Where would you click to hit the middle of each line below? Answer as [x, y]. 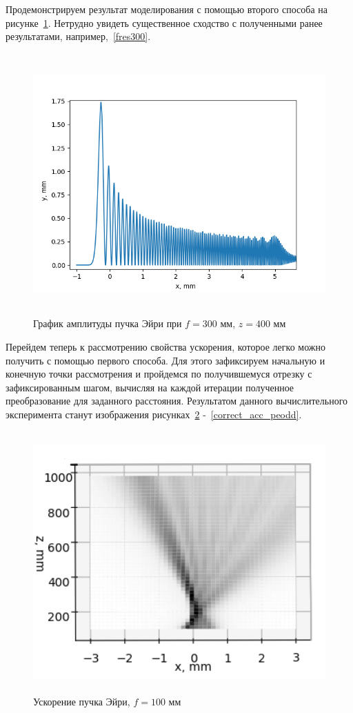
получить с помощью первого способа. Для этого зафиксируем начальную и [165, 360]
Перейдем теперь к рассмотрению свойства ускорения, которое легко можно [165, 346]
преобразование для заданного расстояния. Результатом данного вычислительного [177, 401]
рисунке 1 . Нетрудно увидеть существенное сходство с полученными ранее [164, 22]
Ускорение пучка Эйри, [82, 701]
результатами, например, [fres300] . [78, 36]
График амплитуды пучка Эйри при [108, 323]
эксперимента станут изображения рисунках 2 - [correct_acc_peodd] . [154, 414]
